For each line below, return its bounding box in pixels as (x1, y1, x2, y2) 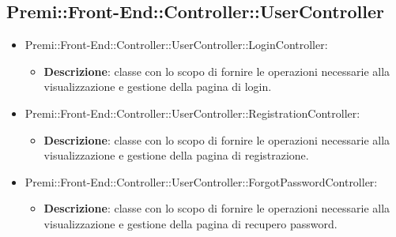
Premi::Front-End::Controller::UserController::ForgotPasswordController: (25, 173, 378, 190)
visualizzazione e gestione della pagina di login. (43, 78, 272, 95)
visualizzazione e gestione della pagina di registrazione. (43, 147, 309, 164)
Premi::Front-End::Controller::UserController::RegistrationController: (25, 104, 360, 121)
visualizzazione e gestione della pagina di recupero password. (43, 215, 338, 231)
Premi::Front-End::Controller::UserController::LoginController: (25, 36, 328, 53)
